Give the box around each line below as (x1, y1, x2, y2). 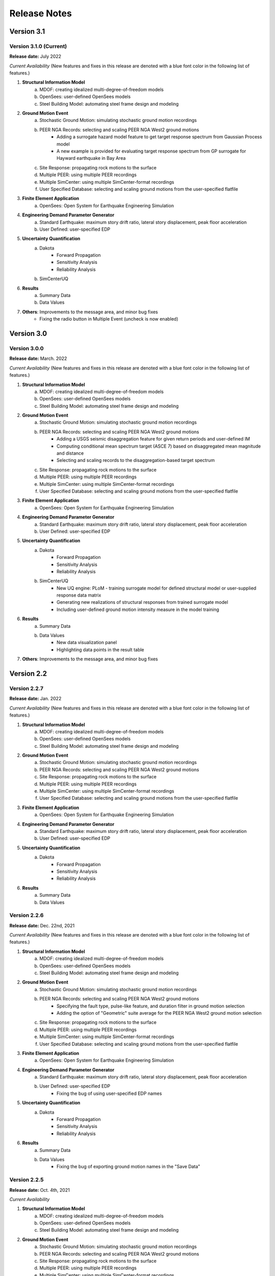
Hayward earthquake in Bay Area (57, 155, 126, 161)
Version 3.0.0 (9, 345, 44, 352)
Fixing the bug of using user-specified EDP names (57, 1090, 162, 1096)
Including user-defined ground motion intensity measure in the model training (57, 606, 219, 612)
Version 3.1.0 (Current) (9, 42, 67, 50)
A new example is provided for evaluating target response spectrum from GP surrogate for (57, 148, 246, 154)
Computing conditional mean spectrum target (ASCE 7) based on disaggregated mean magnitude (57, 443, 261, 449)
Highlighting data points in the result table (57, 646, 145, 653)
